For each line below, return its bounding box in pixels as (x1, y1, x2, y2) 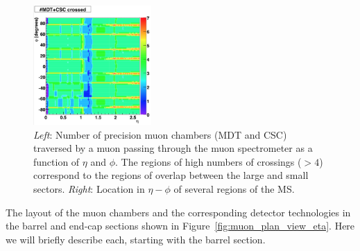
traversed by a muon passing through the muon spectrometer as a (33, 141, 313, 155)
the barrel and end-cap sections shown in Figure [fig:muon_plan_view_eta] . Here (6, 218, 355, 233)
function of (33, 154, 80, 168)
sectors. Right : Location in (33, 181, 145, 196)
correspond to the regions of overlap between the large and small (33, 168, 309, 182)
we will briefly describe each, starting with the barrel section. (6, 232, 266, 246)
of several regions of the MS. (173, 181, 295, 196)
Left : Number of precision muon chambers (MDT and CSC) (33, 127, 287, 141)
